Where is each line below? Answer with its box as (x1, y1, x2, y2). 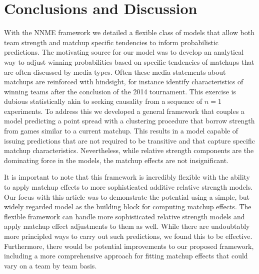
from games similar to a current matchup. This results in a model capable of (4, 125, 238, 136)
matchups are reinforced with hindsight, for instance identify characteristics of (4, 76, 243, 87)
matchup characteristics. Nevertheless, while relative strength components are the (4, 145, 254, 156)
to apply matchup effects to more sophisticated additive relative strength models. (4, 182, 253, 192)
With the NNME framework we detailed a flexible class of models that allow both (4, 27, 254, 38)
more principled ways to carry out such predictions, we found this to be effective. (4, 231, 252, 241)
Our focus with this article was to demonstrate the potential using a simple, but (4, 191, 249, 202)
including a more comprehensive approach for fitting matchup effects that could (4, 250, 248, 261)
